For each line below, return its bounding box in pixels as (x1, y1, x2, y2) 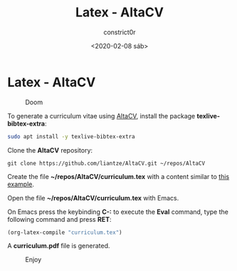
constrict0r (102, 28, 137, 36)
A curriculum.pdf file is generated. (7, 242, 110, 250)
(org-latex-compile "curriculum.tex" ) (7, 229, 122, 236)
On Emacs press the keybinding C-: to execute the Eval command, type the (7, 208, 229, 216)
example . (7, 180, 34, 188)
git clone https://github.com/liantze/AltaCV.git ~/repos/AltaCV (7, 160, 205, 167)
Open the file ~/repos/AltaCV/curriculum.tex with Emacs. (7, 193, 179, 202)
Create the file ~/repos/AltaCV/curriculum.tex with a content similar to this (7, 172, 230, 180)
